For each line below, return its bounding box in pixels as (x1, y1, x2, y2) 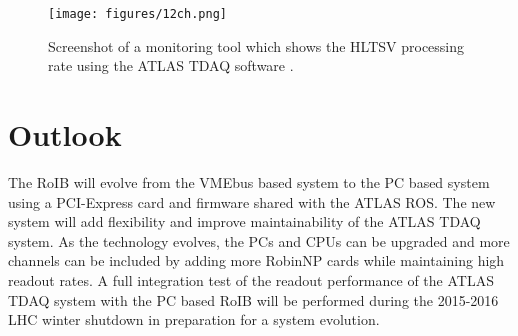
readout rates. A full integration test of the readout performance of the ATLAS (8, 269, 494, 290)
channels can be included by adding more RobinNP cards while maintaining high (8, 250, 505, 271)
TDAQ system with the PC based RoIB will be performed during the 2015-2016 (8, 289, 499, 310)
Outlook (8, 114, 122, 155)
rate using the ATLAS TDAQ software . (48, 55, 294, 76)
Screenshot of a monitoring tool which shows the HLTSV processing (48, 35, 465, 56)
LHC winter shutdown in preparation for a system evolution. (8, 309, 380, 330)
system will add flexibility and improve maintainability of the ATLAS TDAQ (8, 211, 481, 232)
